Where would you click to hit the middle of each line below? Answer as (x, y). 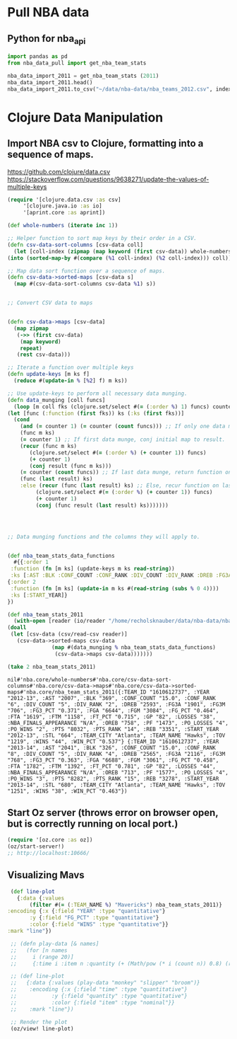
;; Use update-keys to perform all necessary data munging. (98, 394)
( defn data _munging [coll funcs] (56, 400)
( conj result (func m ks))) (71, 466)
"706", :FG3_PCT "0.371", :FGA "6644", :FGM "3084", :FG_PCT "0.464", (113, 711)
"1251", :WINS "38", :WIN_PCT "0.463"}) (68, 791)
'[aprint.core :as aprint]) (64, 213)
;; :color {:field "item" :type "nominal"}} (92, 1002)
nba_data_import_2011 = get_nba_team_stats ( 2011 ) (83, 76)
